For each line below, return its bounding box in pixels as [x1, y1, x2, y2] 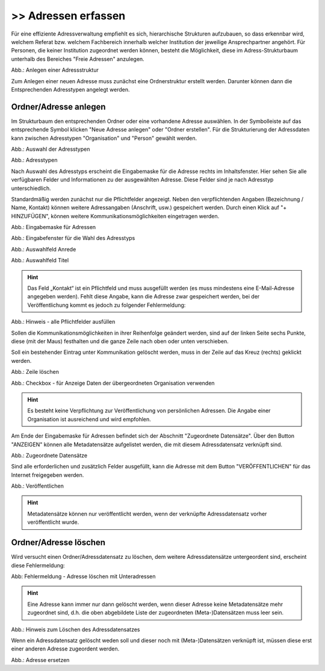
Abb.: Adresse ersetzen [11, 656, 70, 663]
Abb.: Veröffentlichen [11, 482, 64, 490]
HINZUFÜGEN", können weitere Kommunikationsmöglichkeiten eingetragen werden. [11, 212, 220, 219]
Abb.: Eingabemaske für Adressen [11, 224, 96, 231]
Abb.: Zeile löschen [11, 368, 60, 376]
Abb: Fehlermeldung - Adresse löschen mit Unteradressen [11, 573, 156, 580]
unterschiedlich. [11, 184, 51, 192]
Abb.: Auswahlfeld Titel [11, 257, 69, 264]
